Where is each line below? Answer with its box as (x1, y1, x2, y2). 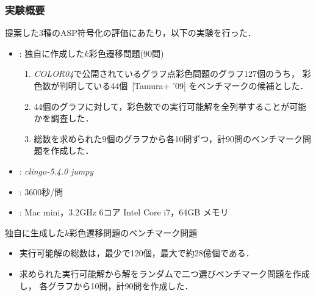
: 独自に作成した (19, 46, 85, 59)
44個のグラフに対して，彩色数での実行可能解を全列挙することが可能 (34, 99, 307, 112)
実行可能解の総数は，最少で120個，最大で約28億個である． (19, 247, 254, 259)
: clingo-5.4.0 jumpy (19, 164, 94, 177)
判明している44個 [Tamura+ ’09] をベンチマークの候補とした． (59, 79, 309, 92)
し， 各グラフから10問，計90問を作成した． (19, 279, 193, 292)
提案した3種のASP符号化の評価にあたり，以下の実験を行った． (5, 26, 256, 39)
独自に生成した (5, 226, 65, 239)
